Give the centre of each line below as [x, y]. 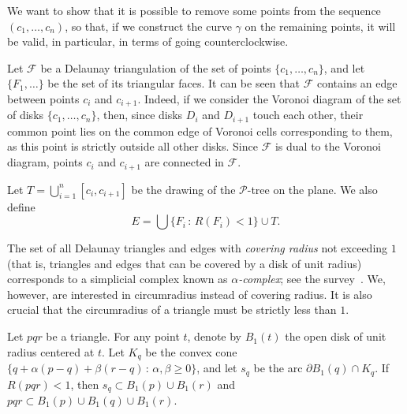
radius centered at [51, 351]
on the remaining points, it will [320, 26]
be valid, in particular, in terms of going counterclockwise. [148, 41]
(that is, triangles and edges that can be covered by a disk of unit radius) [185, 263]
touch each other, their [308, 115]
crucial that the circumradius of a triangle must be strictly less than [172, 310]
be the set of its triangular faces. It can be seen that [174, 83]
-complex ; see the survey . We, [312, 279]
